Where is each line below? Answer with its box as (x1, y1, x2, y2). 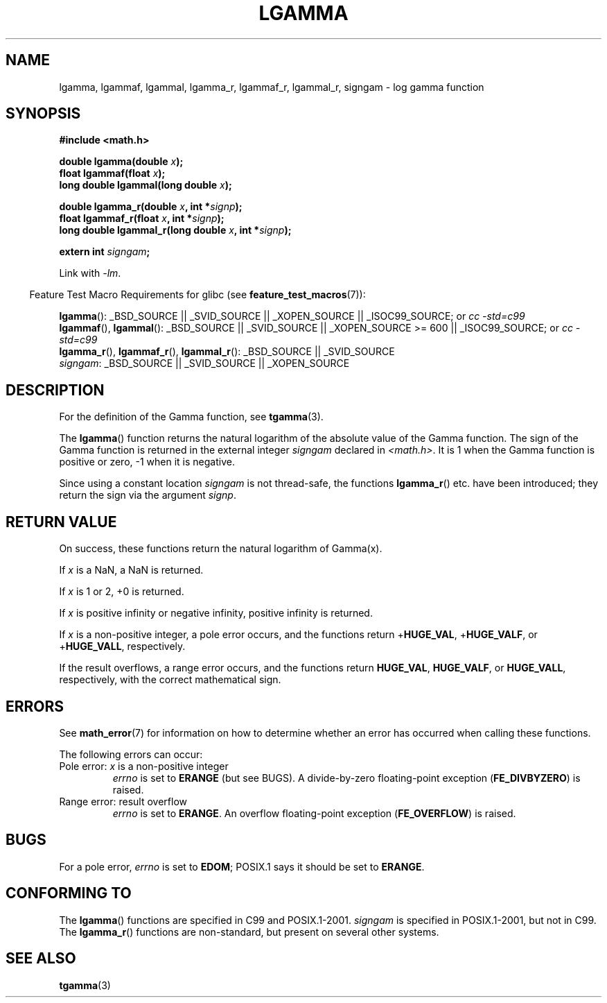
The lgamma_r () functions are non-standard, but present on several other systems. (59, 925, 439, 938)
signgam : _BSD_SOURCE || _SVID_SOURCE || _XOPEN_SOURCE (59, 357, 350, 370)
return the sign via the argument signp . (59, 489, 236, 501)
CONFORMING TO (6, 884, 132, 902)
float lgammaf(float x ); (59, 167, 166, 180)
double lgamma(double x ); (59, 155, 184, 168)
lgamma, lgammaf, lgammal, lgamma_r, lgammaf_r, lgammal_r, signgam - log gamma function (59, 80, 484, 93)
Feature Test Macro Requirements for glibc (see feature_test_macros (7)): (29, 289, 366, 301)
